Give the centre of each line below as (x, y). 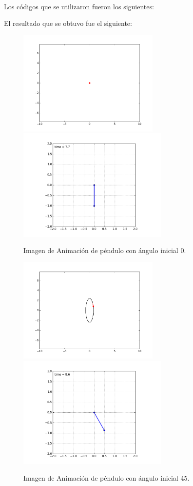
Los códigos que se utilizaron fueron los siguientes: (79, 6)
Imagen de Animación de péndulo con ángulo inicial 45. (106, 478)
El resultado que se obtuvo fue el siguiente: (68, 23)
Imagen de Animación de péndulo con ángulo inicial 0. (105, 250)
